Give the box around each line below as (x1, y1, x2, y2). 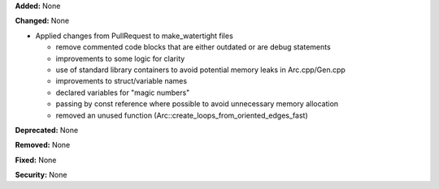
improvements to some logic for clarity (55, 54, 185, 63)
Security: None (15, 170, 67, 180)
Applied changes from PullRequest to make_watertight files (35, 31, 233, 41)
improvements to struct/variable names (55, 76, 187, 86)
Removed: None (15, 140, 71, 150)
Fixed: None (15, 155, 57, 165)
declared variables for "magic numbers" (55, 88, 190, 97)
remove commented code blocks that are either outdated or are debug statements (55, 42, 331, 52)
